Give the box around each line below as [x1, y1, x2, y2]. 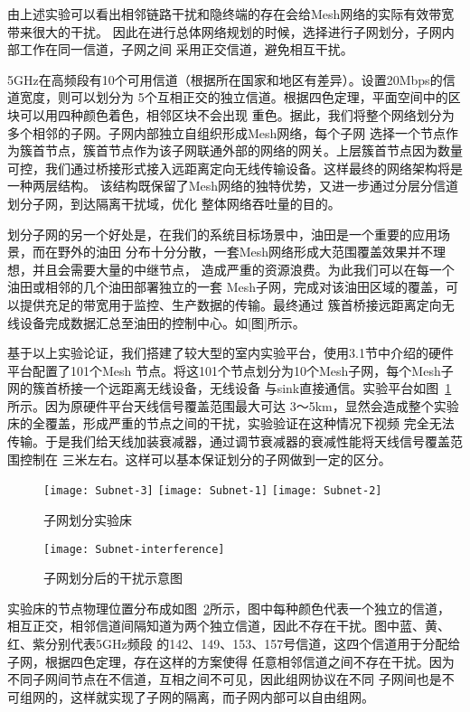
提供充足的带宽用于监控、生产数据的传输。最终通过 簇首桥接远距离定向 [19, 295, 442, 314]
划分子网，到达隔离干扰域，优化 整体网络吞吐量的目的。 [7, 193, 341, 212]
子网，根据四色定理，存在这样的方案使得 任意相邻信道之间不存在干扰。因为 [7, 651, 455, 670]
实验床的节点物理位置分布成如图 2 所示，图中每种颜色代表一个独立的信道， [7, 598, 450, 617]
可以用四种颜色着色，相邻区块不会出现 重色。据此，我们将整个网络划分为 [19, 105, 455, 124]
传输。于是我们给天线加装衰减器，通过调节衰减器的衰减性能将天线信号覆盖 [7, 432, 450, 451]
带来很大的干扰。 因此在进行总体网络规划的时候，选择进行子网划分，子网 [7, 22, 442, 41]
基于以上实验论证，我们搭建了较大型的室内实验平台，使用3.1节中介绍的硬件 [7, 343, 454, 362]
